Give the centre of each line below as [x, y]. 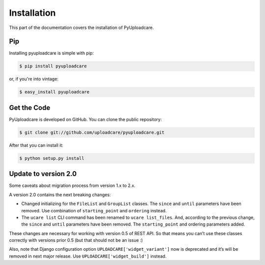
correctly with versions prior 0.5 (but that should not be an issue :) [76, 240]
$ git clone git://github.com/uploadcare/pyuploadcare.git [92, 132]
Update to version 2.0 [43, 174]
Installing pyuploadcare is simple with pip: [52, 53]
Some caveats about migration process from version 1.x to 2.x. [72, 186]
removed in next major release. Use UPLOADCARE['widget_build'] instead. [88, 256]
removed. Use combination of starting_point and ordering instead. [94, 210]
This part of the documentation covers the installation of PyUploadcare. [81, 28]
